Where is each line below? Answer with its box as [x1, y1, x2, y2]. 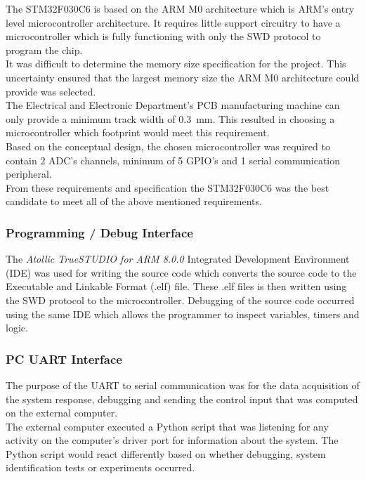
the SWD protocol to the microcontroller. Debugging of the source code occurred [6, 292, 355, 307]
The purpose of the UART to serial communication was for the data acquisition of [6, 377, 360, 392]
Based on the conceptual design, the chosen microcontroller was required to [6, 138, 330, 153]
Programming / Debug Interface [6, 223, 193, 241]
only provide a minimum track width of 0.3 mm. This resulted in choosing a [6, 111, 335, 126]
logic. [6, 320, 28, 335]
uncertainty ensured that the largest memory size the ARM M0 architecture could [6, 70, 360, 84]
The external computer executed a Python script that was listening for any [6, 419, 329, 433]
